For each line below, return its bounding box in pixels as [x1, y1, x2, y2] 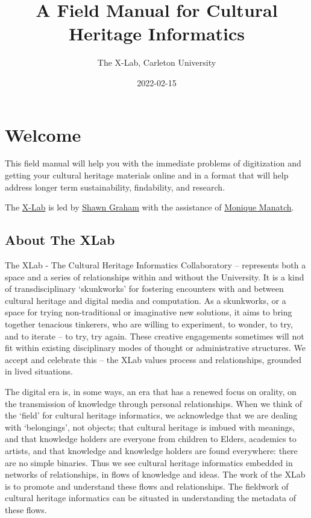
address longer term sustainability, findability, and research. [5, 180, 225, 193]
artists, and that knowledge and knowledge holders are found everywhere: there [5, 444, 298, 456]
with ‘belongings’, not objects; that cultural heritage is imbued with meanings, [5, 420, 295, 433]
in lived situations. [5, 365, 73, 377]
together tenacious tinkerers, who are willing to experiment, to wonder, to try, [5, 317, 293, 330]
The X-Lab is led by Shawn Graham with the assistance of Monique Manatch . [5, 201, 294, 213]
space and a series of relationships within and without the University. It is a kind [5, 270, 304, 283]
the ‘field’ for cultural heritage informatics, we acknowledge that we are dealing [5, 409, 298, 422]
